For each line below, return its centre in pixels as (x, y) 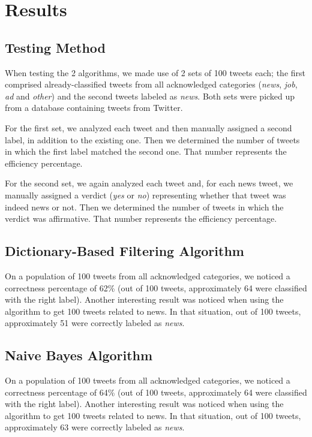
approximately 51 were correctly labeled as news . (95, 323)
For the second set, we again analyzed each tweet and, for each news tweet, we (149, 183)
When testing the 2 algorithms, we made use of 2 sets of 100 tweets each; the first (155, 72)
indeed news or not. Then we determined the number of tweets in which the (144, 207)
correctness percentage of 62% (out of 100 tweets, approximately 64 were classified (156, 287)
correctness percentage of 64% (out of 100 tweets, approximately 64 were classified (156, 392)
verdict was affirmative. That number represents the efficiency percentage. (141, 218)
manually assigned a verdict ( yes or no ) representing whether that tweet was (145, 195)
